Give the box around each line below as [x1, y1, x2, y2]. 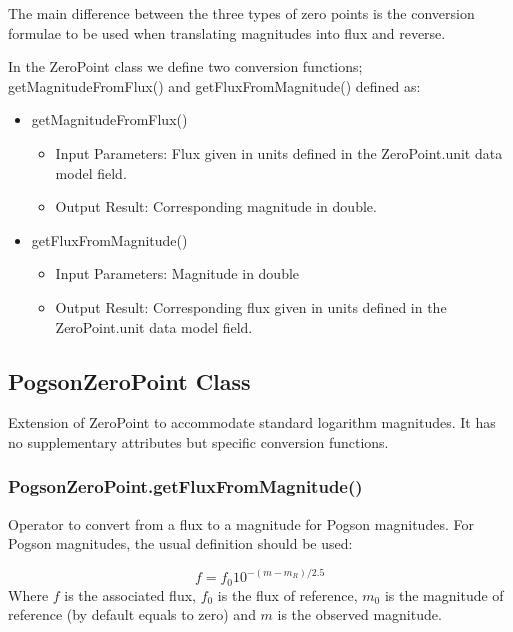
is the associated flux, [64, 584, 196, 605]
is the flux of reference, [217, 584, 358, 605]
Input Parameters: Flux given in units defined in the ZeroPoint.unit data [55, 142, 503, 163]
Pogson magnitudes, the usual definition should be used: [8, 533, 353, 554]
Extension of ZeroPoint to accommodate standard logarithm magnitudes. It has [8, 412, 496, 433]
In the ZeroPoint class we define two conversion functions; [8, 56, 363, 77]
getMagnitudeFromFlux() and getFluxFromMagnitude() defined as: [8, 75, 421, 96]
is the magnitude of [384, 584, 504, 605]
